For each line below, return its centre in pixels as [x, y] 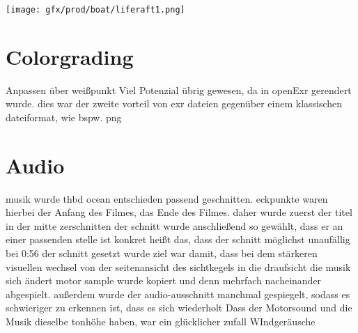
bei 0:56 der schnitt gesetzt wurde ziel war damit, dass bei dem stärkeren [162, 253]
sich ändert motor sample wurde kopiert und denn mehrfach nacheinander [164, 280]
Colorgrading [70, 56]
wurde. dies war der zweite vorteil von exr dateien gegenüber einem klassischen [174, 103]
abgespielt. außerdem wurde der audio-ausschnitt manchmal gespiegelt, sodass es [178, 294]
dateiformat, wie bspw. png [64, 117]
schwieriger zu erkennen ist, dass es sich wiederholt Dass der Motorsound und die [179, 308]
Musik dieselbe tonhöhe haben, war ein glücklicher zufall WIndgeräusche [161, 322]
